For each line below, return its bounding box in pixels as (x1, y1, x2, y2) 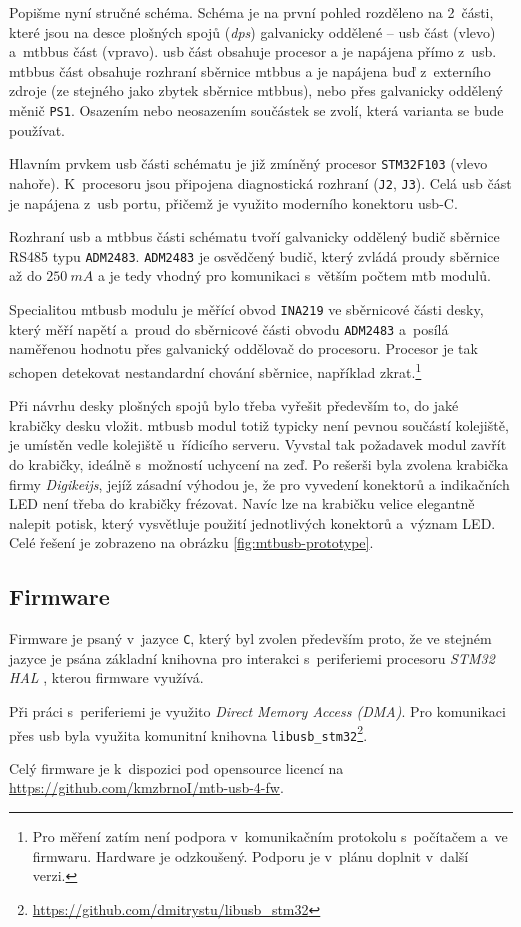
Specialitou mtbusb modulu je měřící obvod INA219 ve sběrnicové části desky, (9, 298, 484, 319)
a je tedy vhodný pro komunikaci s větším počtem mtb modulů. (97, 265, 491, 286)
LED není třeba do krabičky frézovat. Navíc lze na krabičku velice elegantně (9, 493, 475, 514)
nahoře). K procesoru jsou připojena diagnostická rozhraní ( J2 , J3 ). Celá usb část (9, 172, 512, 193)
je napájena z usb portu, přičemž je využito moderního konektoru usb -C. (9, 192, 458, 213)
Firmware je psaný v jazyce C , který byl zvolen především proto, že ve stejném (9, 628, 492, 649)
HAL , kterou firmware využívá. (9, 667, 204, 688)
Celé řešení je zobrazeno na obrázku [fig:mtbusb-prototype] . (9, 532, 374, 553)
